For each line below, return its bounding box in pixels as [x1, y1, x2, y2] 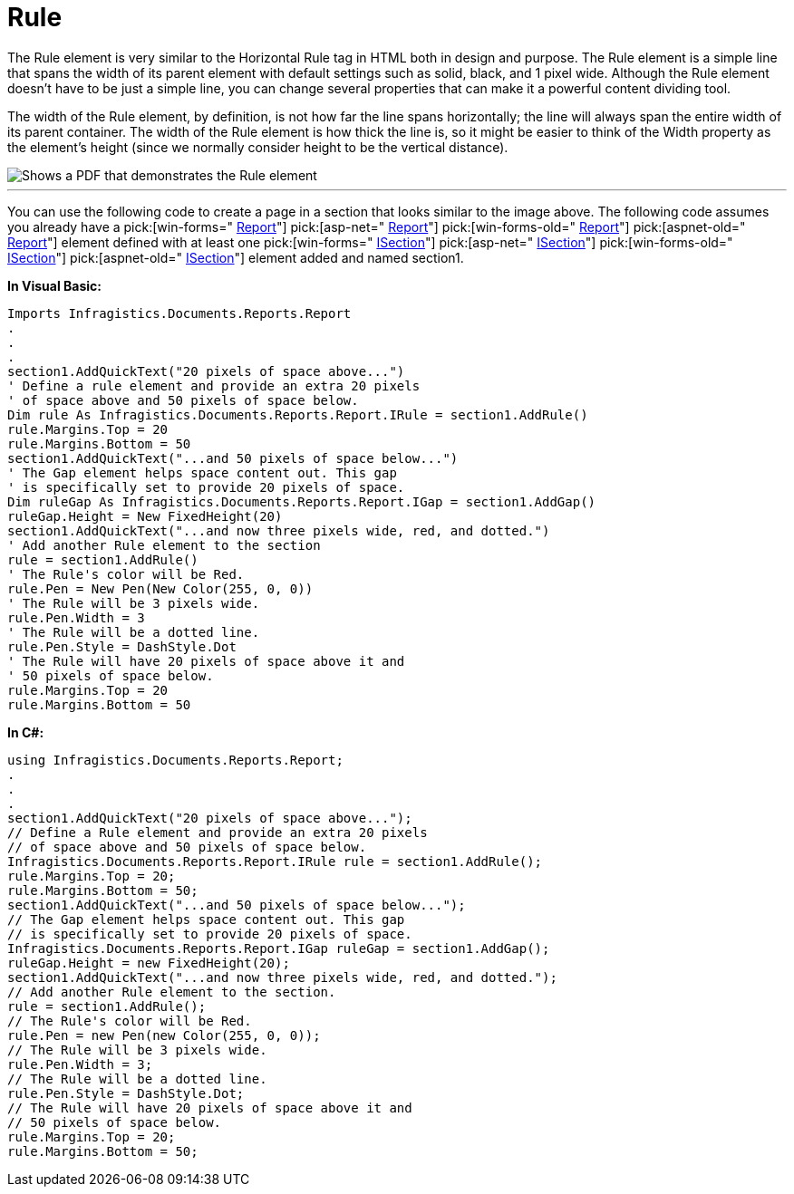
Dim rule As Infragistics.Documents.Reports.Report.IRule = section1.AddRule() [7, 407, 588, 422]
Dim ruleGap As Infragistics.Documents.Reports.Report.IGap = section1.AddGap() [7, 494, 596, 509]
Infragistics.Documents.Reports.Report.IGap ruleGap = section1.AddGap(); [7, 940, 550, 956]
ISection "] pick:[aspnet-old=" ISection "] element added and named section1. [7, 249, 464, 265]
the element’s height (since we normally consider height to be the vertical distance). [7, 139, 508, 155]
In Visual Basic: [7, 277, 102, 294]
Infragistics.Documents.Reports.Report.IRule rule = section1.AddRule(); [7, 853, 543, 869]
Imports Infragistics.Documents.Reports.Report [7, 305, 352, 321]
